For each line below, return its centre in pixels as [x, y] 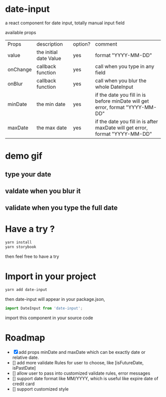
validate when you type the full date [62, 208]
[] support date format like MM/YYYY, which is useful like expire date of [85, 378]
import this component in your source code [49, 318]
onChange [20, 69]
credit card [23, 384]
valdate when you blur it [43, 191]
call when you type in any [125, 66]
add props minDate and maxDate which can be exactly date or [82, 352]
